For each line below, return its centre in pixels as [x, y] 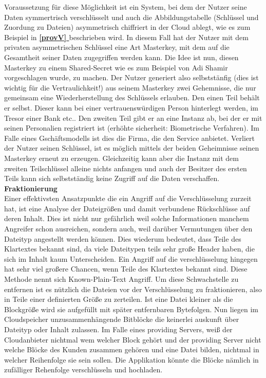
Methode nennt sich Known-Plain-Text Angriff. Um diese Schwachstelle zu [121, 279]
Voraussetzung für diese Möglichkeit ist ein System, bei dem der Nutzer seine [126, 7]
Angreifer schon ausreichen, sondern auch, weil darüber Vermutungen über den [128, 229]
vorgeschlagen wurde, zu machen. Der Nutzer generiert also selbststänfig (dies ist [131, 77]
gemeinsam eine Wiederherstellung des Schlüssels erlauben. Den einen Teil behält [132, 97]
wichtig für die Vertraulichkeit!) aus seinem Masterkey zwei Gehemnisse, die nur [130, 87]
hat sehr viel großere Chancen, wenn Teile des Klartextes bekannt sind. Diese [126, 269]
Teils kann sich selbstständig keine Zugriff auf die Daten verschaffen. [112, 178]
